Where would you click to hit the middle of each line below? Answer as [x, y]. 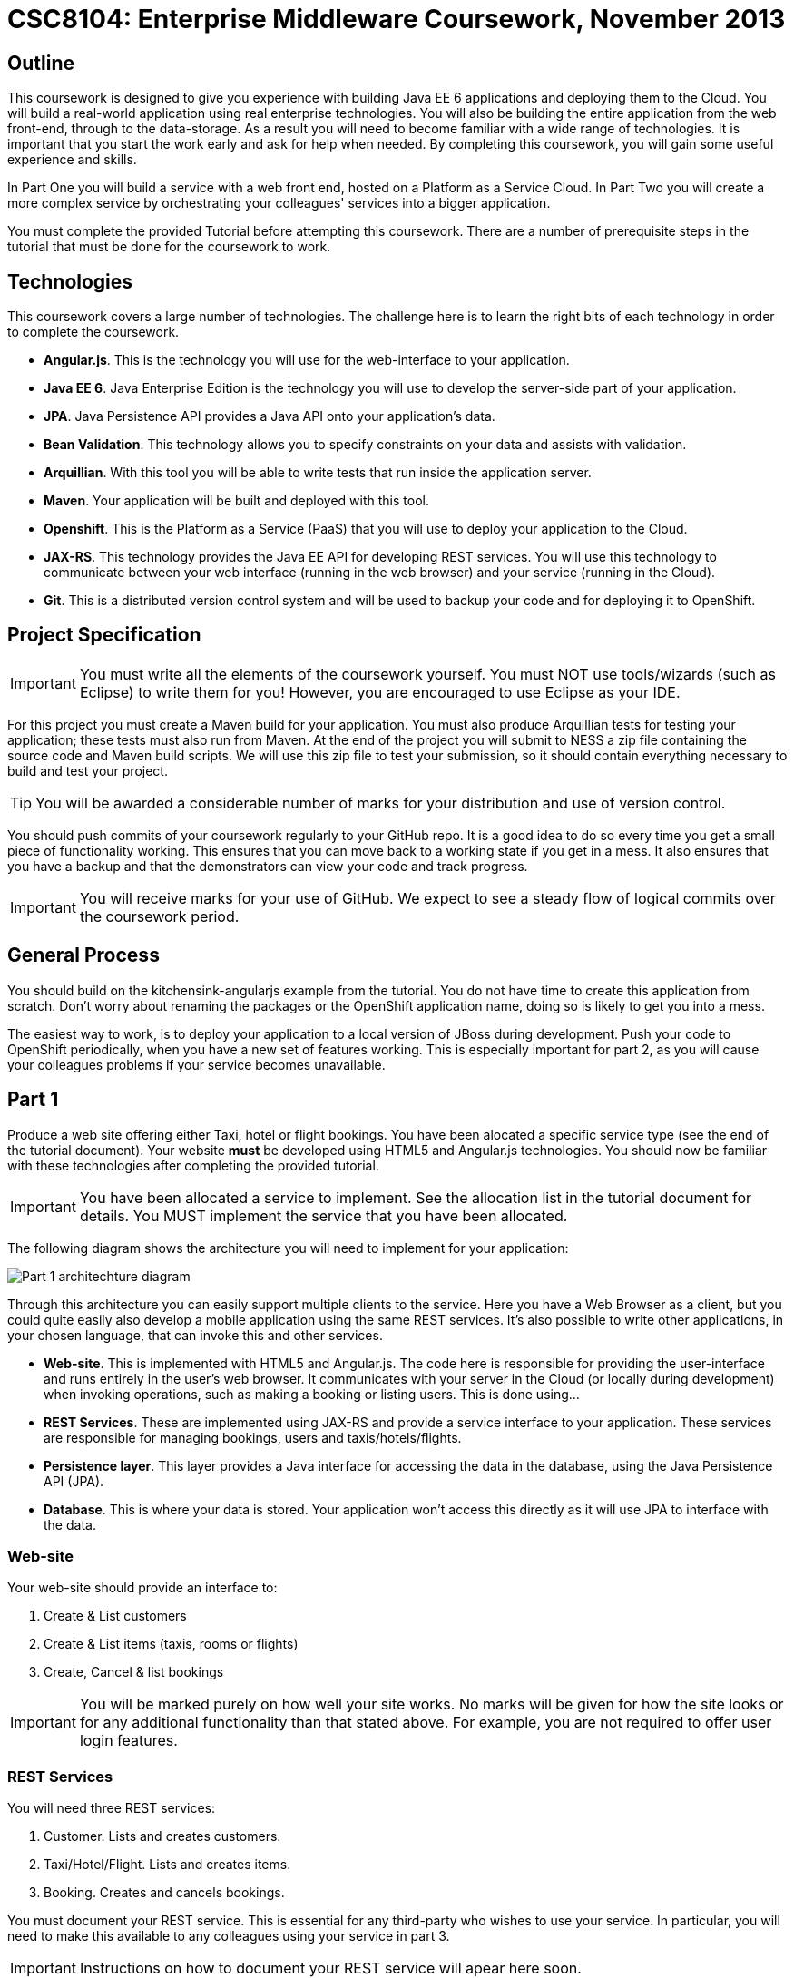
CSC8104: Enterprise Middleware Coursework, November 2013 [397, 19]
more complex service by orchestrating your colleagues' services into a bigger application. [279, 203]
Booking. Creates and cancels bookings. [164, 1893]
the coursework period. [159, 916]
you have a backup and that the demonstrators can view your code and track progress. [268, 866]
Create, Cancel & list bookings [134, 1672]
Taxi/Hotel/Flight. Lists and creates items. [167, 1865]
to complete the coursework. [93, 332]
